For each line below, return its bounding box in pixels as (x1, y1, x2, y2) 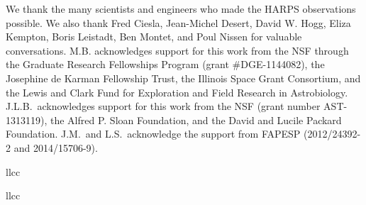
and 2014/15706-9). (13, 140, 98, 155)
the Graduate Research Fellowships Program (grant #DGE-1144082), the (6, 57, 325, 72)
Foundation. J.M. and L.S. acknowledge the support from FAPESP (6, 126, 301, 141)
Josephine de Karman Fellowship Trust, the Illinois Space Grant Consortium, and (6, 70, 361, 85)
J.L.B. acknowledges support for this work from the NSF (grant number (6, 99, 321, 113)
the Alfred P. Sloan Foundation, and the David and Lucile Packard (50, 112, 342, 127)
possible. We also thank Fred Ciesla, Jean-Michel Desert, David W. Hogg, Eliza (6, 15, 351, 30)
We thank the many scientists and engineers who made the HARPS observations (6, 1, 356, 16)
